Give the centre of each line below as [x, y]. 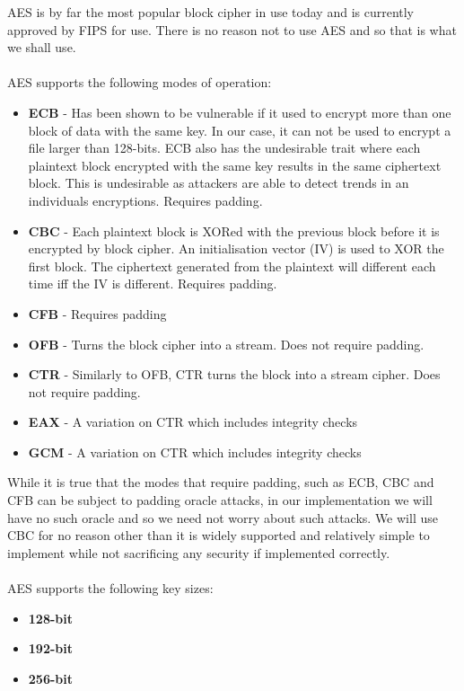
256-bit [50, 678]
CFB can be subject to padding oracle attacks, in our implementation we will [220, 500]
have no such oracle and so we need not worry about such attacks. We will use [223, 517]
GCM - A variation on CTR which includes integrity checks [195, 452]
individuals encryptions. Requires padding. [145, 200]
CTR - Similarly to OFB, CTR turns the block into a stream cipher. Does [234, 374]
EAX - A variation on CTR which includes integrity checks [193, 422]
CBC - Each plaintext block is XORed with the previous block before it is [234, 230]
